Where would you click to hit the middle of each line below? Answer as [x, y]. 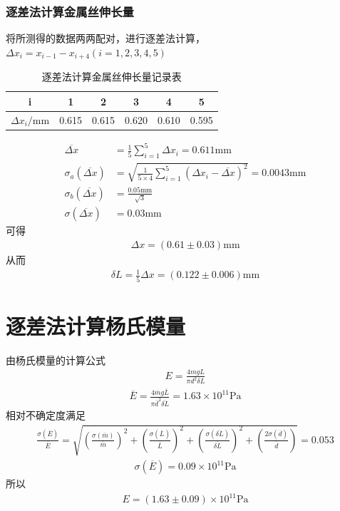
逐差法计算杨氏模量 [96, 325]
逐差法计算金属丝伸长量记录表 [112, 77]
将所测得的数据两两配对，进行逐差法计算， [105, 38]
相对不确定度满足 [46, 414]
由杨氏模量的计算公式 [56, 360]
